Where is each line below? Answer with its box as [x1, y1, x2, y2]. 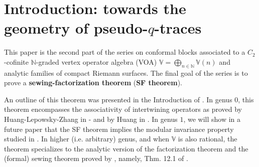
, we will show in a [183, 114, 240, 124]
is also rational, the [178, 133, 237, 144]
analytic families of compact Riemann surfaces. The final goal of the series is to [4, 67, 248, 78]
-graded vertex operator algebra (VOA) [36, 56, 157, 67]
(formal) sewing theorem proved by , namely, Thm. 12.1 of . [4, 153, 188, 163]
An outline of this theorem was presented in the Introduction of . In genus [4, 94, 232, 104]
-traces [154, 18, 202, 38]
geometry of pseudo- [4, 18, 148, 38]
